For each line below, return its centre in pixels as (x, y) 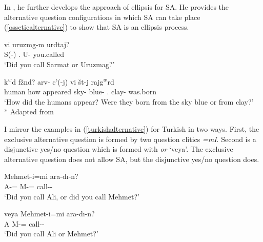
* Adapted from (29, 112)
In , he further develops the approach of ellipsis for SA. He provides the (117, 7)
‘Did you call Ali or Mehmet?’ (51, 234)
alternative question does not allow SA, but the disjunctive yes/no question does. (132, 159)
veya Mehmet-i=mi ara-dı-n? (49, 214)
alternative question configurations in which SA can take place (102, 17)
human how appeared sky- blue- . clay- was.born (80, 92)
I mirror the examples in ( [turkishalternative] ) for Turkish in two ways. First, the (132, 128)
